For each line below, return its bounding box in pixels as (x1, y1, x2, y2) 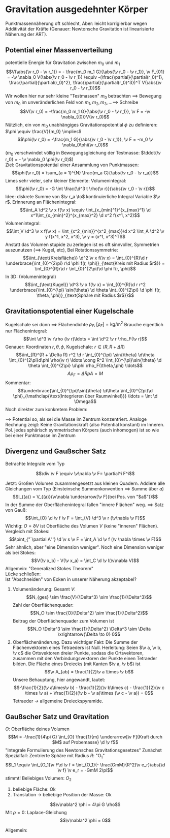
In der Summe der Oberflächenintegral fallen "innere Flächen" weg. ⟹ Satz (5, 502, 164, 508)
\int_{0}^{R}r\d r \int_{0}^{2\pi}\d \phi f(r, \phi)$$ (35, 265, 136, 271)
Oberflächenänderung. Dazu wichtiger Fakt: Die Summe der (12, 639, 138, 645)
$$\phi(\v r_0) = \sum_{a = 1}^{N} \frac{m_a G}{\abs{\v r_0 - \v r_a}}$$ (12, 169, 159, 176)
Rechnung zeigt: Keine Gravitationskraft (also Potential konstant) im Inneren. (5, 421, 165, 427)
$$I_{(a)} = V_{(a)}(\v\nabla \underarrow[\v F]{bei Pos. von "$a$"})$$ (12, 493, 158, 500)
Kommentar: (5, 380, 31, 386)
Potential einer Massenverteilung (5, 46, 113, 54)
